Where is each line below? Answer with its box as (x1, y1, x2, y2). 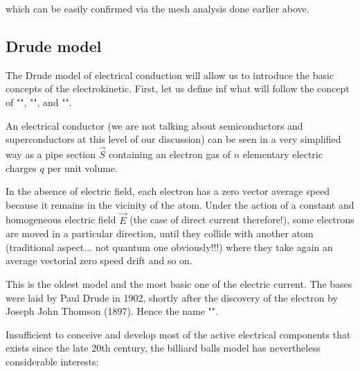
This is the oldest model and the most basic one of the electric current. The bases (6, 276, 352, 291)
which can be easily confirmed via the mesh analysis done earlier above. (6, 1, 309, 15)
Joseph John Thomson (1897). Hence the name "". (6, 304, 218, 318)
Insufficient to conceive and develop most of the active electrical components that (6, 327, 351, 341)
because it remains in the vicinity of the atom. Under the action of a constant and (6, 197, 354, 212)
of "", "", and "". (6, 94, 72, 109)
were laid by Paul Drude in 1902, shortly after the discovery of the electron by (6, 290, 338, 304)
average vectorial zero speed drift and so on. (6, 253, 192, 268)
